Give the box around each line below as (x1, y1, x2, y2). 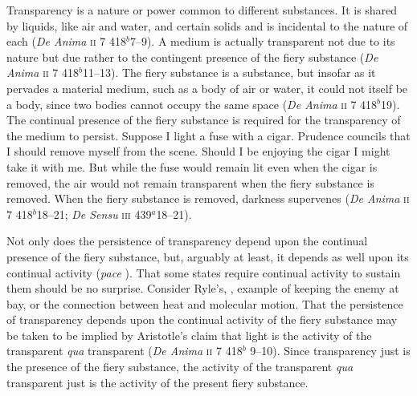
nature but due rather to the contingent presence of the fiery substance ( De (6, 48, 378, 65)
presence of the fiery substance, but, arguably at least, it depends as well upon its (6, 248, 409, 265)
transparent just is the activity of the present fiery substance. (6, 374, 309, 390)
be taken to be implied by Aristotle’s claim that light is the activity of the (6, 326, 372, 343)
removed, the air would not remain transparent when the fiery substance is (6, 174, 374, 191)
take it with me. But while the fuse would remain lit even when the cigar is (6, 158, 378, 175)
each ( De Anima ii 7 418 (6, 33, 126, 50)
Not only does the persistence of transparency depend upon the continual (6, 232, 368, 249)
